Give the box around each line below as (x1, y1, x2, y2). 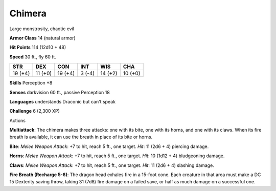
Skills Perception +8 (9, 80, 53, 86)
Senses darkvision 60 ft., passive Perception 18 (9, 89, 110, 95)
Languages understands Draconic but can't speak (9, 98, 116, 104)
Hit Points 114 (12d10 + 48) (9, 44, 66, 51)
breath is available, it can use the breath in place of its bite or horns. (9, 134, 153, 140)
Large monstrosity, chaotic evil (9, 26, 74, 32)
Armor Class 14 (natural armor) (9, 35, 76, 41)
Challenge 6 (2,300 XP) (9, 108, 60, 114)
